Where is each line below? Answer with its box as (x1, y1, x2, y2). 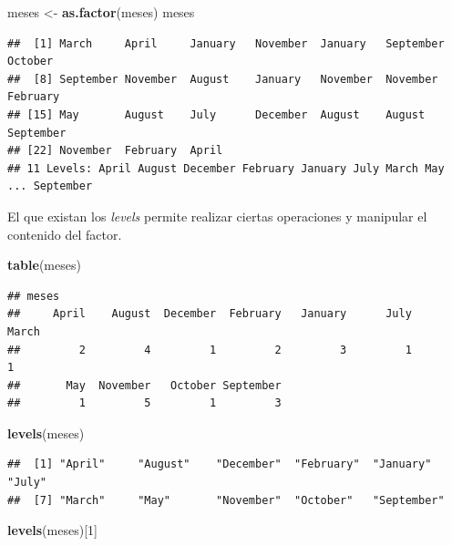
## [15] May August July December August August (7, 108, 426, 121)
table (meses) (7, 255, 81, 274)
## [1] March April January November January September (7, 36, 445, 50)
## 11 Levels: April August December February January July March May (7, 161, 445, 175)
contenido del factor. (7, 224, 122, 243)
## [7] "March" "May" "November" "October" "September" (7, 493, 445, 507)
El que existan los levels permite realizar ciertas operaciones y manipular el (7, 206, 427, 225)
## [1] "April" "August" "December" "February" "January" (7, 458, 432, 471)
